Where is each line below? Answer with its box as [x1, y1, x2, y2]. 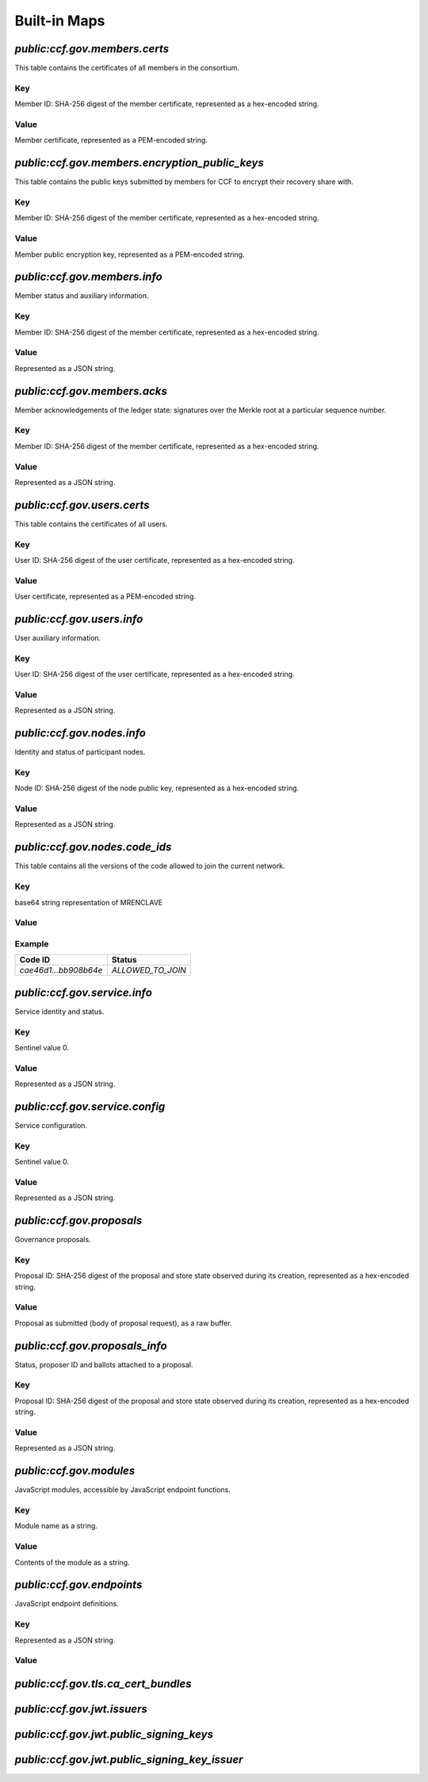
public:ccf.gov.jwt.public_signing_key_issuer [14, 1753, 243, 1767]
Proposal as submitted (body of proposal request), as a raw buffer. [14, 1318, 232, 1328]
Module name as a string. [14, 1521, 98, 1531]
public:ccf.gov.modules [14, 1464, 136, 1478]
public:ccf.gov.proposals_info [14, 1339, 167, 1352]
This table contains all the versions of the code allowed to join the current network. [14, 861, 285, 871]
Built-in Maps [14, 12, 105, 29]
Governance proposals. [14, 1235, 91, 1245]
